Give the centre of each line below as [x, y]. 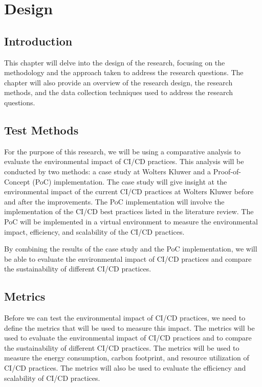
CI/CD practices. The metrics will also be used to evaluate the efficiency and [125, 368]
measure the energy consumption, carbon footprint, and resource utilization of [127, 358]
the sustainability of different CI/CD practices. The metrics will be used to [122, 347]
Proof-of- [227, 171]
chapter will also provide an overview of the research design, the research [118, 82]
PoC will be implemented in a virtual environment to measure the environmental [131, 221]
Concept [17, 181]
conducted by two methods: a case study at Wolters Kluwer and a [108, 171]
